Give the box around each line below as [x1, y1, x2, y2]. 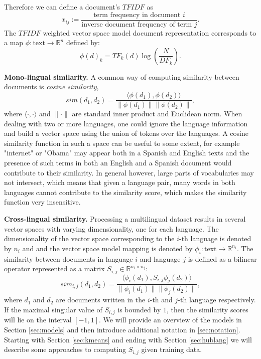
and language [140, 253, 181, 264]
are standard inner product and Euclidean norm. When [72, 108, 242, 119]
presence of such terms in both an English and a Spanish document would [4, 157, 232, 168]
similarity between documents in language [4, 253, 133, 264]
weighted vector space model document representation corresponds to [43, 27, 256, 38]
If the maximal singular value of [4, 304, 102, 314]
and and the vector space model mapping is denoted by [22, 243, 193, 253]
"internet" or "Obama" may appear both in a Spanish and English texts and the [4, 147, 249, 158]
